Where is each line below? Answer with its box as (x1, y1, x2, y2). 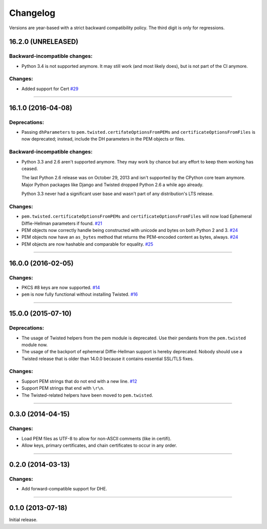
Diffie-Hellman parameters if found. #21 (21, 220, 102, 226)
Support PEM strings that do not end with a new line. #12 (21, 378, 137, 384)
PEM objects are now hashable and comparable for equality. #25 (21, 241, 153, 247)
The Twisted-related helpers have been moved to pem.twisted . (21, 392, 153, 398)
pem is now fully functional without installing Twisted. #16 (21, 291, 138, 297)
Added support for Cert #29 (21, 86, 79, 92)
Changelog (9, 7, 55, 18)
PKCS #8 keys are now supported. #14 (21, 284, 100, 290)
